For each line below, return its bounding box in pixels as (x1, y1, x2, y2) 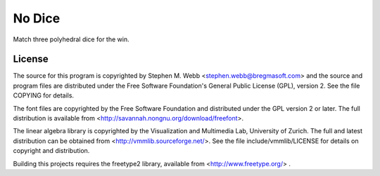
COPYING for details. (13, 91, 74, 100)
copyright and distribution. (13, 147, 90, 155)
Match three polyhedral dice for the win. (13, 35, 129, 43)
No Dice (13, 11, 61, 26)
